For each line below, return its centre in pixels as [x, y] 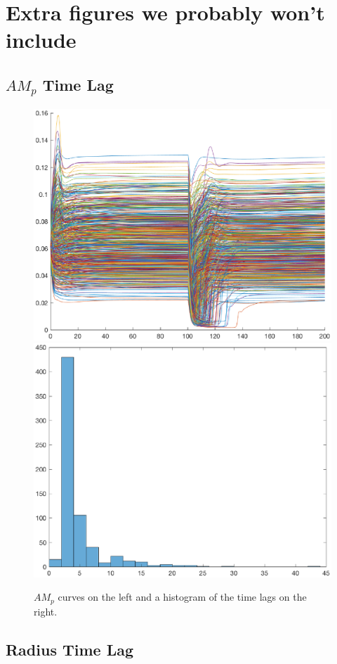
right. [46, 611]
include [41, 40]
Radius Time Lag [70, 649]
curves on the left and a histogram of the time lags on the [182, 597]
